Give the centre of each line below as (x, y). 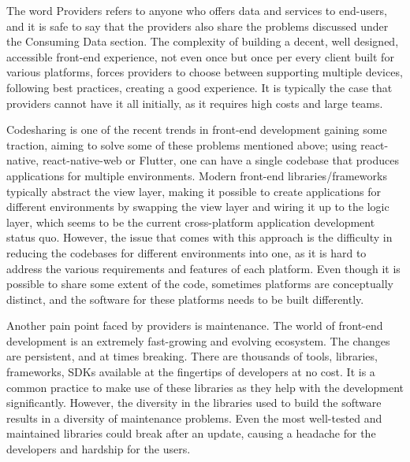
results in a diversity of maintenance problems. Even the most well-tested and (194, 418)
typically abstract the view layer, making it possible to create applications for (194, 191)
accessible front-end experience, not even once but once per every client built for (200, 56)
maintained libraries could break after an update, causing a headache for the (191, 433)
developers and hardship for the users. (99, 449)
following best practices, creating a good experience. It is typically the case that (199, 87)
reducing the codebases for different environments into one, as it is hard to (186, 252)
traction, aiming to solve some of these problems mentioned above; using (182, 144)
